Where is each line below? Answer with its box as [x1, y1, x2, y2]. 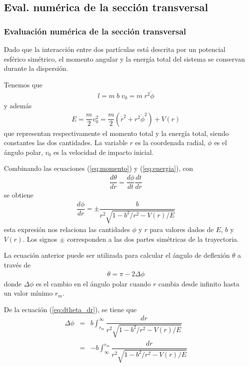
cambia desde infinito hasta [158, 278, 239, 288]
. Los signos [22, 234, 58, 244]
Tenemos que [4, 79, 43, 89]
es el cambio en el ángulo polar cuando [35, 278, 151, 288]
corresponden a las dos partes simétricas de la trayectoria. [67, 234, 239, 244]
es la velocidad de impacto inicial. [53, 147, 154, 157]
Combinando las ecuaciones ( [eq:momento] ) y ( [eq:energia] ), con [4, 163, 193, 173]
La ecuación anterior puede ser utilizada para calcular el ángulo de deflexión [4, 250, 230, 260]
